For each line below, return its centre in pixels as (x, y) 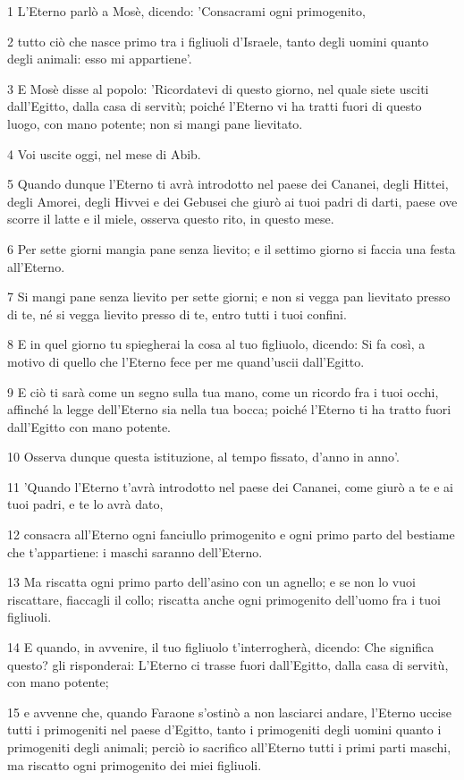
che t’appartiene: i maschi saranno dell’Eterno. (135, 551)
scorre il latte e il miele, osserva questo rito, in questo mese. (171, 219)
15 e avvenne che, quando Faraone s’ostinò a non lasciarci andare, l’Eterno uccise (230, 712)
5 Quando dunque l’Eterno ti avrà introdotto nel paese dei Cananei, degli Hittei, (228, 184)
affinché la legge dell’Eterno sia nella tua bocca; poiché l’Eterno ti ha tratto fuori (229, 409)
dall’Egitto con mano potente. (89, 426)
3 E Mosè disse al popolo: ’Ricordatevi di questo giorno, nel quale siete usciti (218, 88)
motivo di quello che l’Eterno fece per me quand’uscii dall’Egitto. (186, 361)
